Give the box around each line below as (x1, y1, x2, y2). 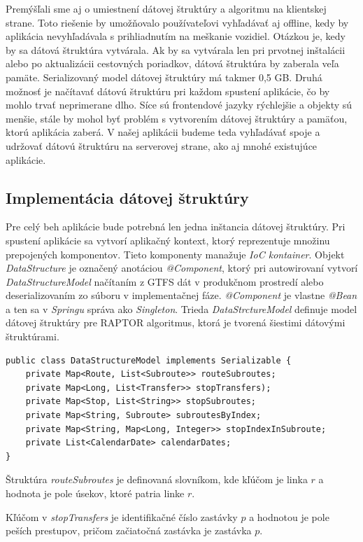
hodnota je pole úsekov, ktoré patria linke (6, 486, 185, 501)
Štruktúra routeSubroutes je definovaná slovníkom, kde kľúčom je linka (6, 472, 308, 487)
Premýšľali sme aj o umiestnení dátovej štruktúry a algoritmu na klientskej (6, 1, 327, 15)
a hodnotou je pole (249, 509, 329, 524)
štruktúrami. (6, 329, 59, 344)
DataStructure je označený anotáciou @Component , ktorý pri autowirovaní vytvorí (6, 260, 358, 275)
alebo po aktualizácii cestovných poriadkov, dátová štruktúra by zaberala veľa (6, 56, 339, 71)
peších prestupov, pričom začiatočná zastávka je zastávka (6, 523, 252, 538)
